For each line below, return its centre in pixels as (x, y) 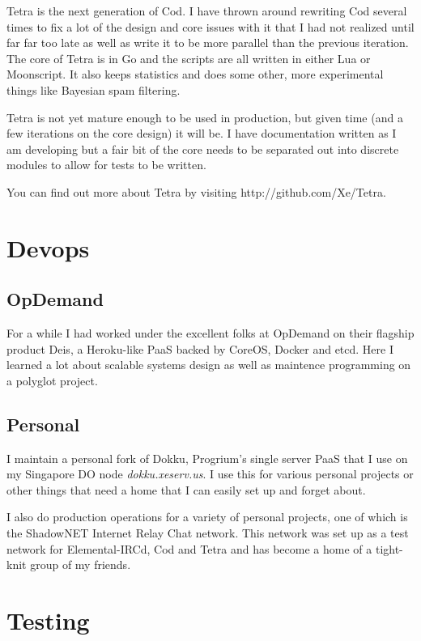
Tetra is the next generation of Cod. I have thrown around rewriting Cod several (207, 11)
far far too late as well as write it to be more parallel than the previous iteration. (208, 42)
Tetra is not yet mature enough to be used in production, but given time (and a (205, 117)
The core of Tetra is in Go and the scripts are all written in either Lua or (189, 58)
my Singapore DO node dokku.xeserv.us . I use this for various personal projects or (210, 474)
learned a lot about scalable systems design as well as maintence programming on (209, 365)
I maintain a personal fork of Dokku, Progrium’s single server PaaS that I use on (207, 458)
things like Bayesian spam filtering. (94, 89)
